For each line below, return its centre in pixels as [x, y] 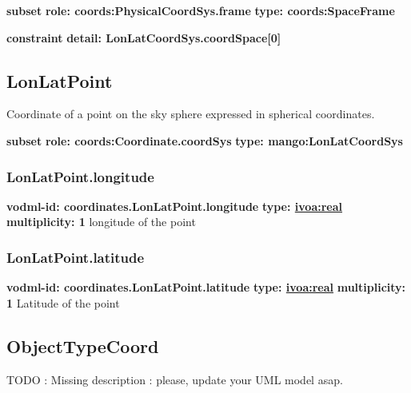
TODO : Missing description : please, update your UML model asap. [175, 379]
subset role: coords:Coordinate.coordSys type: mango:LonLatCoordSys [205, 140]
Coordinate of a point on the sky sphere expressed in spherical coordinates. [191, 114]
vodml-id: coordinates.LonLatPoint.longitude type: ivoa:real [174, 206]
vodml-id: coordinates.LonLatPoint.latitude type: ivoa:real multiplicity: [206, 287]
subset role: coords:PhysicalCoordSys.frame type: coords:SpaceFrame [201, 10]
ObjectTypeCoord [83, 345]
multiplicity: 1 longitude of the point [101, 222]
